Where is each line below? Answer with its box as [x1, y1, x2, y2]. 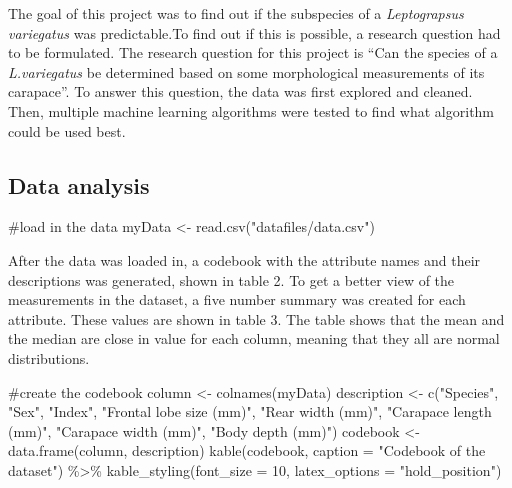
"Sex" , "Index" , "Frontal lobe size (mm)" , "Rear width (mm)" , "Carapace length [8, 401, 492, 422]
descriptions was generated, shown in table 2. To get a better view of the [8, 269, 455, 290]
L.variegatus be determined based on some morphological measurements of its [8, 61, 485, 82]
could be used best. [8, 120, 126, 141]
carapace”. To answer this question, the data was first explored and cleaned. [8, 81, 473, 102]
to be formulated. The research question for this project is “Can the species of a [8, 42, 498, 63]
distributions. [8, 347, 90, 368]
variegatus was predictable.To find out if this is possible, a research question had [8, 22, 501, 43]
